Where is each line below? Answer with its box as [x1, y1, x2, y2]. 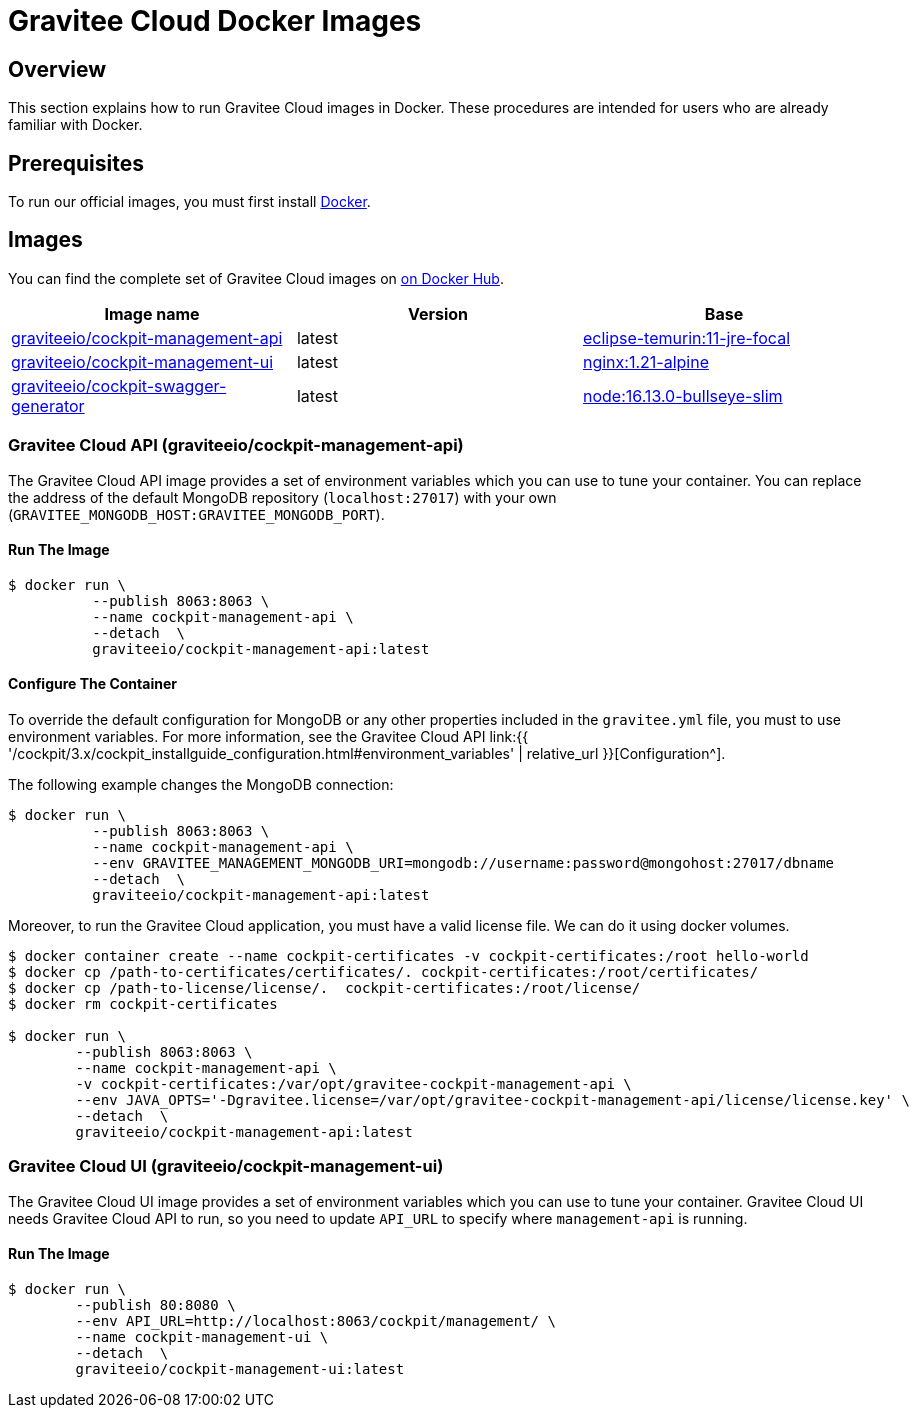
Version [407, 303, 469, 324]
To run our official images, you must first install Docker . [8, 193, 371, 211]
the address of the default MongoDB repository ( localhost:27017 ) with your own [8, 488, 557, 506]
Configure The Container [8, 675, 177, 693]
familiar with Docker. [8, 116, 143, 134]
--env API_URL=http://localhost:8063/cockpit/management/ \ [75, 1313, 556, 1330]
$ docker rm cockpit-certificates [8, 996, 278, 1013]
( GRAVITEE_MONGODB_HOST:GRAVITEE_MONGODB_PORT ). [8, 505, 385, 523]
